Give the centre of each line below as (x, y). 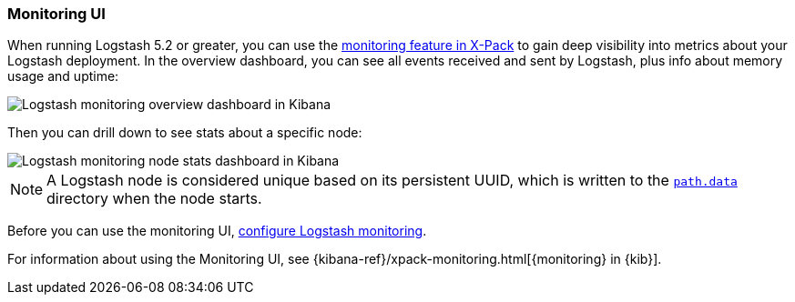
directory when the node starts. (154, 199)
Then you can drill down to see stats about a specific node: (185, 133)
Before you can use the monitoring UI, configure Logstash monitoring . (217, 231)
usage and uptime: (63, 76)
